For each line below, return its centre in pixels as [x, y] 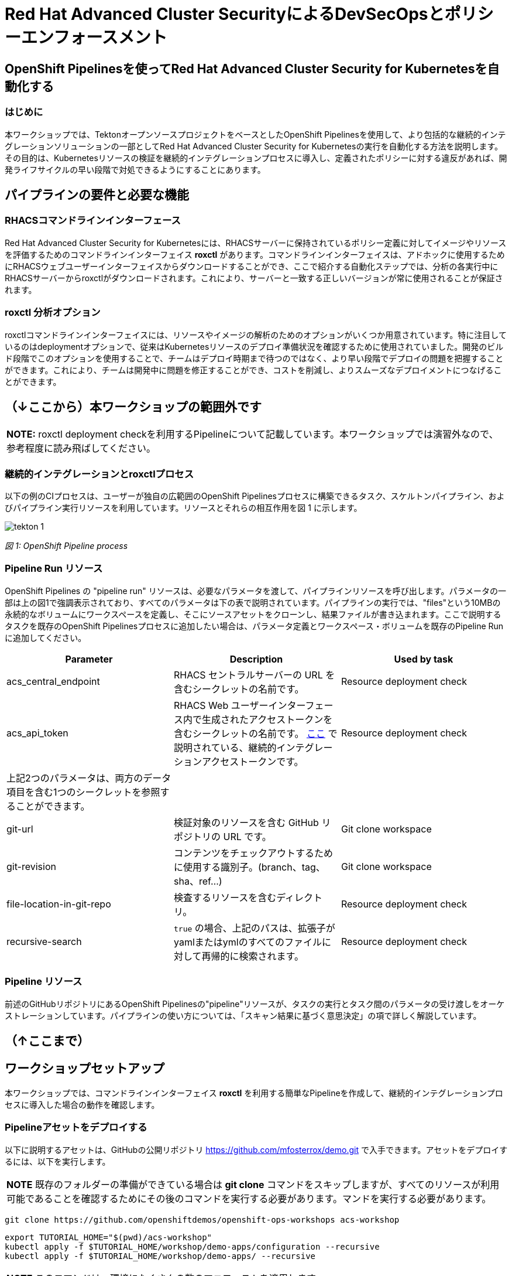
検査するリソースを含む [225, 897]
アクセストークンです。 [252, 761]
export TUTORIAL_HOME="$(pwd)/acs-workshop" [109, 1237]
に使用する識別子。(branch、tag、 [249, 867]
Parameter [89, 659]
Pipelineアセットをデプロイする [76, 1127]
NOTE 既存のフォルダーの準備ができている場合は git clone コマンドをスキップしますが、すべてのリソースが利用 [253, 1184]
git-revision [31, 866]
